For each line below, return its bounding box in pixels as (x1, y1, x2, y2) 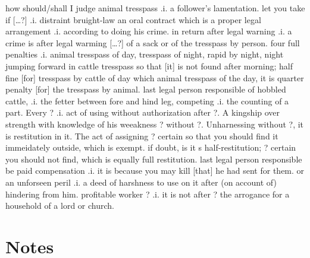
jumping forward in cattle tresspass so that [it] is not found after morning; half (5, 59, 293, 72)
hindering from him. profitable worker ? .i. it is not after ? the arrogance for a (5, 187, 290, 200)
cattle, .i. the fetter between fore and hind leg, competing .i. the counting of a (5, 94, 289, 107)
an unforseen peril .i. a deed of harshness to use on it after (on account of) (5, 176, 277, 188)
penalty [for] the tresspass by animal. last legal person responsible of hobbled (5, 83, 286, 95)
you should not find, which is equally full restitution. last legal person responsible (5, 152, 302, 165)
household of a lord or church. (5, 199, 114, 212)
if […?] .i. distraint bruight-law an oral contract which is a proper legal (5, 13, 261, 26)
